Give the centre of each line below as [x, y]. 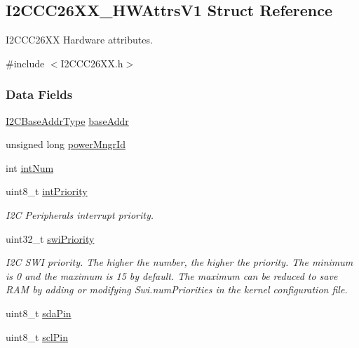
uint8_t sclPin [37, 336]
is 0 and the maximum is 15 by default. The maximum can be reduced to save [172, 275]
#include [25, 63]
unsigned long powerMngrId [66, 144]
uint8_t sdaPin [39, 313]
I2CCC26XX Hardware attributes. [79, 40]
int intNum [30, 167]
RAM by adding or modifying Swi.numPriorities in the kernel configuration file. [177, 289]
